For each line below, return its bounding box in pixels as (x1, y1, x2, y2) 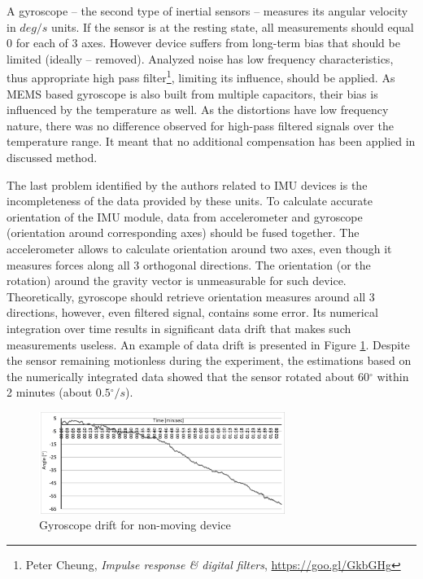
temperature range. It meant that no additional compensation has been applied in (7, 133, 416, 150)
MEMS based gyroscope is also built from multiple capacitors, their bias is (7, 85, 378, 102)
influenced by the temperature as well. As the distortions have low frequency (7, 101, 389, 118)
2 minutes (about (7, 384, 93, 401)
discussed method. (7, 149, 98, 165)
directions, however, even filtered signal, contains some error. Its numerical (7, 304, 378, 321)
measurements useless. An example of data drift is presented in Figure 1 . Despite (7, 336, 410, 353)
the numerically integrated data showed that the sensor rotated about (7, 367, 355, 384)
